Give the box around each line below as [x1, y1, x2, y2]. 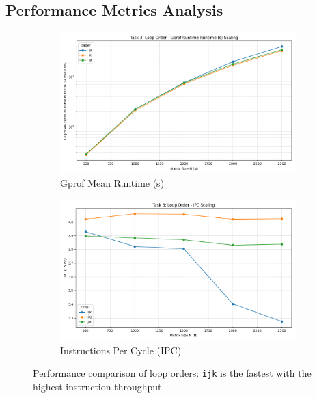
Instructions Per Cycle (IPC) [60, 343, 182, 357]
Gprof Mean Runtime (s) [60, 176, 165, 190]
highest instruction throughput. [33, 380, 165, 394]
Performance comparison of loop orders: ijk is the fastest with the [33, 366, 312, 380]
